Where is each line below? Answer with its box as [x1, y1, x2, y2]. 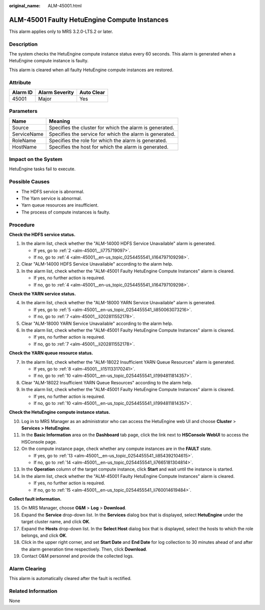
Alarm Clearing [9, 565, 46, 572]
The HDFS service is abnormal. [21, 188, 84, 194]
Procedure [9, 221, 35, 228]
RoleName [12, 137, 36, 144]
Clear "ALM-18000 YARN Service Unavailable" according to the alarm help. [21, 320, 173, 326]
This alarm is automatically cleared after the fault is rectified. [9, 576, 132, 582]
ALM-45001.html [48, 3, 82, 8]
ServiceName [12, 131, 44, 137]
